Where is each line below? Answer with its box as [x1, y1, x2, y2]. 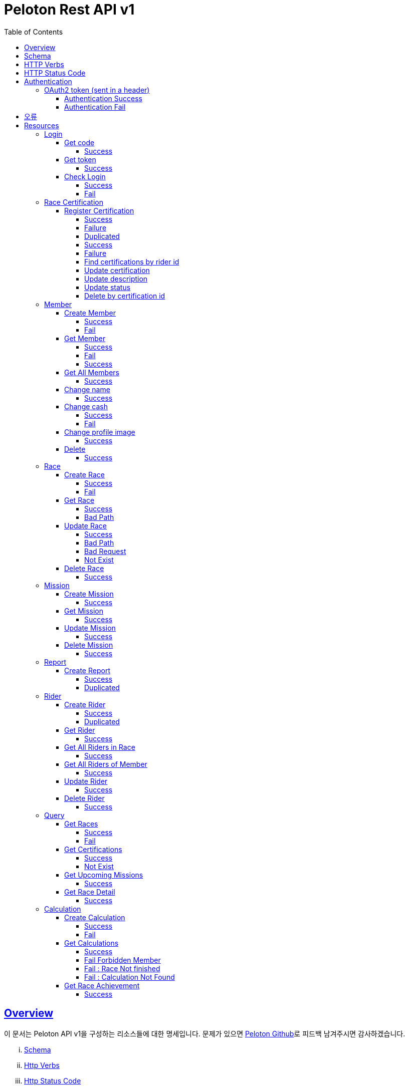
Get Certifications [64, 845, 122, 854]
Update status [84, 283, 131, 292]
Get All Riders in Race [64, 742, 135, 751]
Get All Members [64, 368, 119, 377]
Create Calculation [64, 913, 125, 922]
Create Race [64, 470, 105, 479]
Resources [24, 121, 59, 130]
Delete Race [64, 564, 104, 573]
